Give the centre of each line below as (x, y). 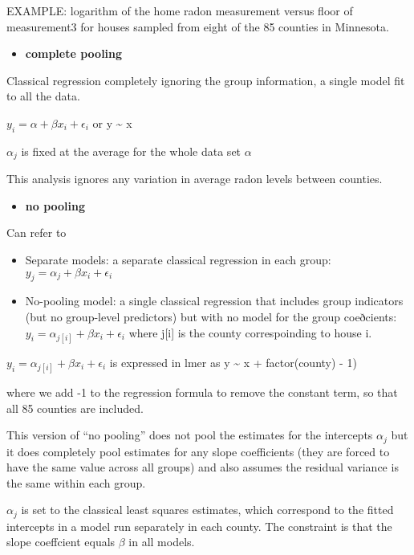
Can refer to (37, 233)
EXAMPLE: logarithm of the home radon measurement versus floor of (180, 10)
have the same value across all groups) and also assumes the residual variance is (203, 467)
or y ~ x (112, 122)
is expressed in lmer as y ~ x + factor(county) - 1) (233, 362)
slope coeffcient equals (61, 542)
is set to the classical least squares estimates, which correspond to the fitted (207, 510)
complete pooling (74, 53)
